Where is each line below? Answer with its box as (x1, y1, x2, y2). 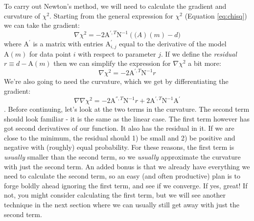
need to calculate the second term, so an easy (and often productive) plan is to (4, 171, 240, 181)
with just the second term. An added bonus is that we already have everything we (4, 161, 250, 171)
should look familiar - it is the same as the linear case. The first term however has (4, 113, 250, 123)
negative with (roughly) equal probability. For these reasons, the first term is (4, 142, 234, 152)
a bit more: (188, 58, 221, 68)
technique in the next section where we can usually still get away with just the (4, 200, 239, 210)
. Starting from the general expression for (49, 10, 173, 20)
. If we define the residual (161, 48, 237, 59)
